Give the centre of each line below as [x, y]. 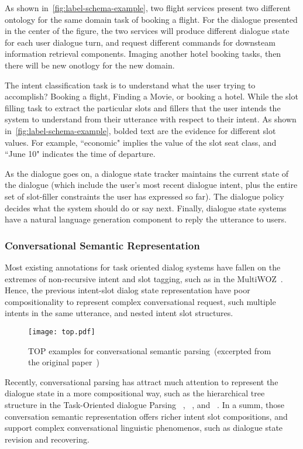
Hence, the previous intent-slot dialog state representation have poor [128, 290]
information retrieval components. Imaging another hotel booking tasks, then [143, 54]
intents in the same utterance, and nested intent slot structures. [119, 313]
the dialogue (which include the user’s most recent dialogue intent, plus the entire [151, 185]
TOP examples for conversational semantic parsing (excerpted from [150, 350]
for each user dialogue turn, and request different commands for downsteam [140, 42]
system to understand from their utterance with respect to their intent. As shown [151, 119]
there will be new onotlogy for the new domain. [90, 65]
